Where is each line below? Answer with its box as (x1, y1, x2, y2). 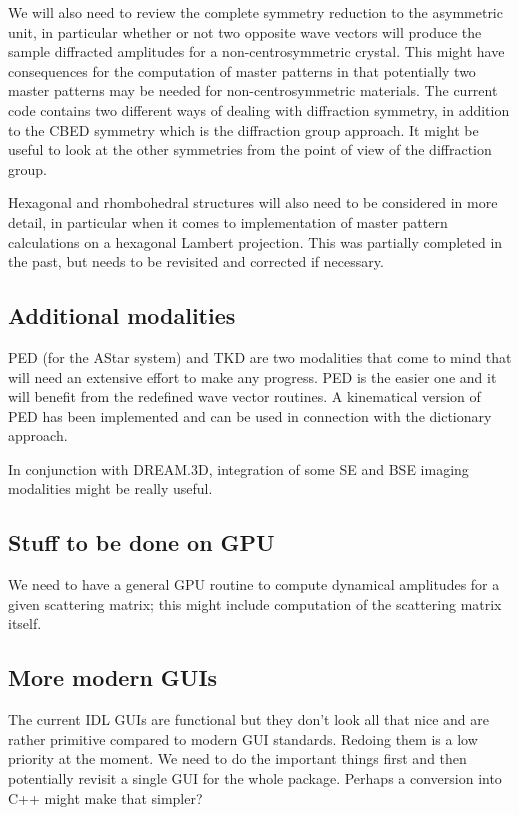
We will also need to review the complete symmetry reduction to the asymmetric (8, 2, 503, 22)
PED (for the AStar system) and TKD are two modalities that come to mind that (8, 346, 512, 367)
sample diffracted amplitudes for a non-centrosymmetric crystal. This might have (8, 41, 505, 62)
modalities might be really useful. (8, 478, 213, 499)
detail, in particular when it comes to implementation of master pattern (8, 211, 448, 232)
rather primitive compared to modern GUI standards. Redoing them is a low (8, 728, 478, 749)
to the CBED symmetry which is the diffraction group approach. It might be (8, 119, 479, 140)
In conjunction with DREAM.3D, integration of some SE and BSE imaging (8, 458, 469, 479)
